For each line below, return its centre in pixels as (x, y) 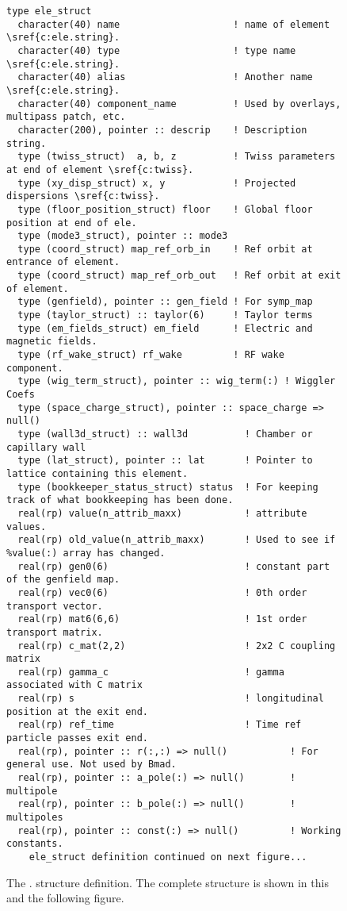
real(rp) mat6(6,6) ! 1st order (162, 619)
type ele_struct (49, 11)
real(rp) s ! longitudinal (171, 699)
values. (27, 527)
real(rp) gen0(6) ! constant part (174, 566)
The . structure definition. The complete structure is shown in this (168, 882)
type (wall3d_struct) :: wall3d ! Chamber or (165, 434)
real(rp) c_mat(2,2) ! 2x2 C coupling (177, 646)
